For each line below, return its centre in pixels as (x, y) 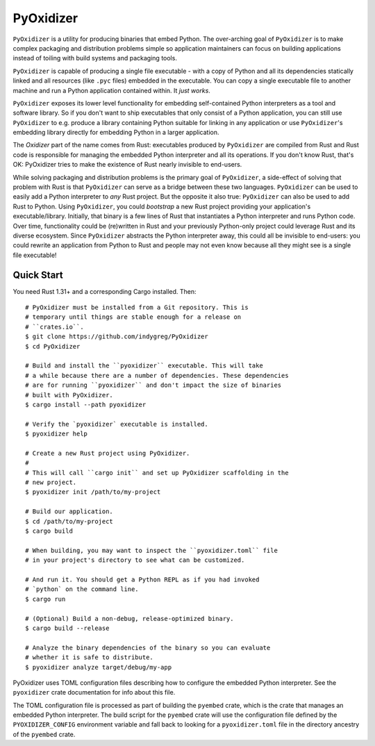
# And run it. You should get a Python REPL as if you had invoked (142, 579)
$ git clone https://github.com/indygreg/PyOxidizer (117, 337)
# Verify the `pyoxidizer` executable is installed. (117, 424)
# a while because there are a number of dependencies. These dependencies (157, 375)
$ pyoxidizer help (57, 434)
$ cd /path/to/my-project (69, 521)
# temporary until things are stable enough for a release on (133, 317)
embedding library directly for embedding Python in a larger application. (116, 133)
